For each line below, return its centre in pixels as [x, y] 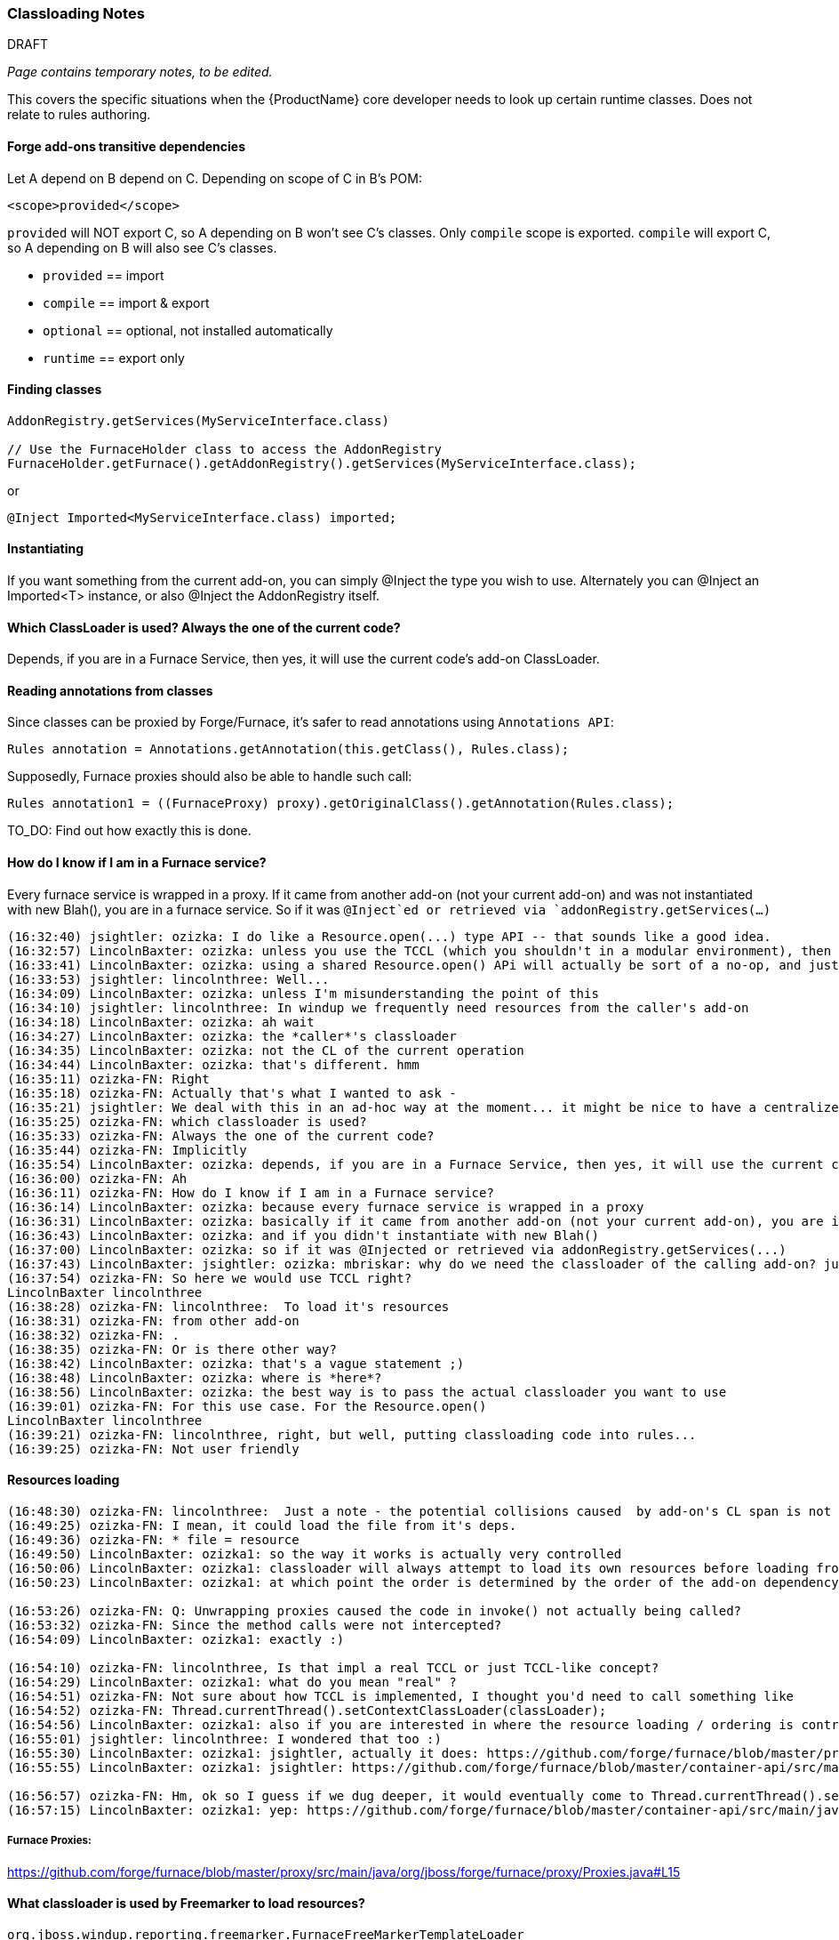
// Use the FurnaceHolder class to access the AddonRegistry [224, 449]
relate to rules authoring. [79, 115]
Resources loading [64, 1480]
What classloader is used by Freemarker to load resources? [186, 1904]
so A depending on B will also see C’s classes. [142, 247]
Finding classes [55, 390]
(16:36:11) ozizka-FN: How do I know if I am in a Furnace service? [251, 1192]
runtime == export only [114, 358]
